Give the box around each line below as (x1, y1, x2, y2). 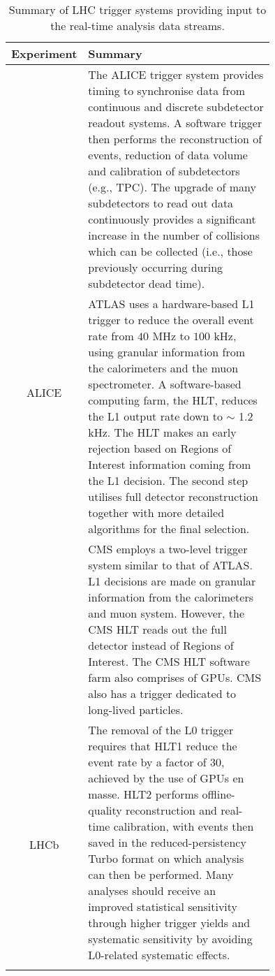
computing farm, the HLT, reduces (88, 392, 258, 408)
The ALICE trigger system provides (88, 66, 264, 82)
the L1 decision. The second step (88, 472, 248, 488)
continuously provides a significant (88, 211, 256, 227)
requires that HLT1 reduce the (88, 738, 237, 754)
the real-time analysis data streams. (50, 17, 225, 34)
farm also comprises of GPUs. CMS (88, 669, 262, 685)
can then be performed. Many (88, 866, 234, 882)
